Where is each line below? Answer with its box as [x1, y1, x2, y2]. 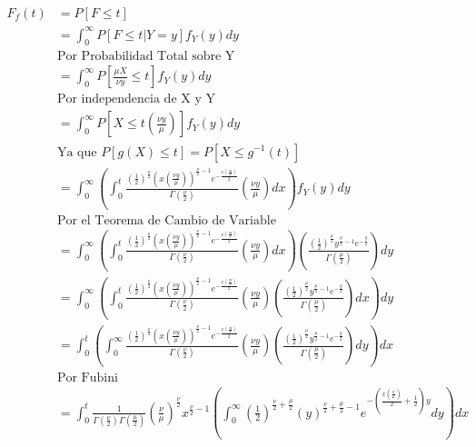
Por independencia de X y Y [56, 93, 215, 106]
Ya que [56, 145, 97, 159]
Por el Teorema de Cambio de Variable [56, 214, 276, 227]
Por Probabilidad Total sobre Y [56, 50, 235, 64]
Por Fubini [56, 371, 118, 384]
